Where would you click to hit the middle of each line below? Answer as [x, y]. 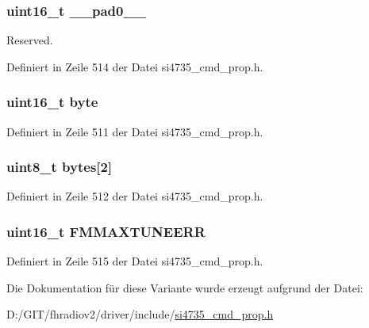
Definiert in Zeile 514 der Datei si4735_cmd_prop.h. [135, 66]
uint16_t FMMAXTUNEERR [106, 231]
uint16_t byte [52, 102]
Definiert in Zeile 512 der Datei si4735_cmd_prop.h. [135, 196]
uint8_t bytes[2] [60, 167]
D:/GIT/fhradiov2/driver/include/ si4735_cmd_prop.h [140, 314]
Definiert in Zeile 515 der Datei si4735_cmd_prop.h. [135, 261]
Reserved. [30, 40]
